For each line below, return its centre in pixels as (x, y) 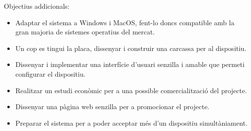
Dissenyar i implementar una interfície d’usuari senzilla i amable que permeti (130, 64)
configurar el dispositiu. (50, 74)
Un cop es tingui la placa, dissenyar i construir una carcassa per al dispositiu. (131, 48)
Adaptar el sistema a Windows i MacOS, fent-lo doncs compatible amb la (125, 22)
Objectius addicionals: (37, 6)
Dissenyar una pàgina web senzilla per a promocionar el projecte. (112, 106)
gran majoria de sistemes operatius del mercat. (85, 32)
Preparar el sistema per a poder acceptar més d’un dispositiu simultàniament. (131, 123)
